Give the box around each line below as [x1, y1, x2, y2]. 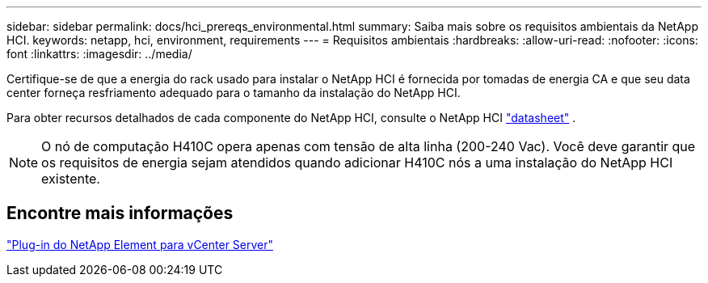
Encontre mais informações [6, 203, 234, 224]
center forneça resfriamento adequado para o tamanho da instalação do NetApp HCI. [6, 86, 461, 99]
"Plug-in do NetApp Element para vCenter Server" [6, 237, 274, 251]
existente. [41, 171, 100, 187]
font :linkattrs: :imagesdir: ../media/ [6, 47, 192, 61]
